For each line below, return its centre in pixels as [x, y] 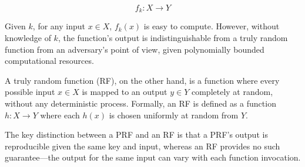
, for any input [59, 26]
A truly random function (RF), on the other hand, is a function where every [142, 80]
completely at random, [232, 92]
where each [60, 115]
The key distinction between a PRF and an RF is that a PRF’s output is [136, 134]
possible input [30, 92]
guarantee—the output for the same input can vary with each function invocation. [153, 157]
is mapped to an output [125, 92]
